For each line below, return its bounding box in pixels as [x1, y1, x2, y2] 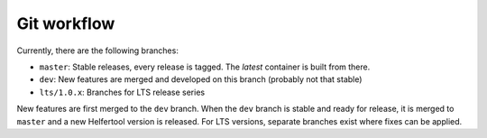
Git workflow [16, 14, 115, 33]
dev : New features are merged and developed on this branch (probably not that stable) [39, 74, 363, 85]
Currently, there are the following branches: [16, 45, 179, 56]
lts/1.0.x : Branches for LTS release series [39, 87, 206, 97]
